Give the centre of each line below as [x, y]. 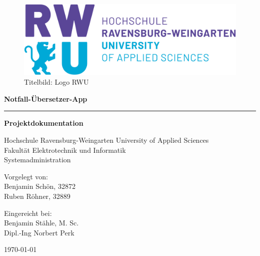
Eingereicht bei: [28, 213]
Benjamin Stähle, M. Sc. [41, 223]
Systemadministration [37, 160]
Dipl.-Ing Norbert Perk [39, 232]
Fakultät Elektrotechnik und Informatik [65, 150]
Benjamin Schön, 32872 [40, 186]
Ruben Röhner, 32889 [37, 196]
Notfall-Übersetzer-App [46, 98]
